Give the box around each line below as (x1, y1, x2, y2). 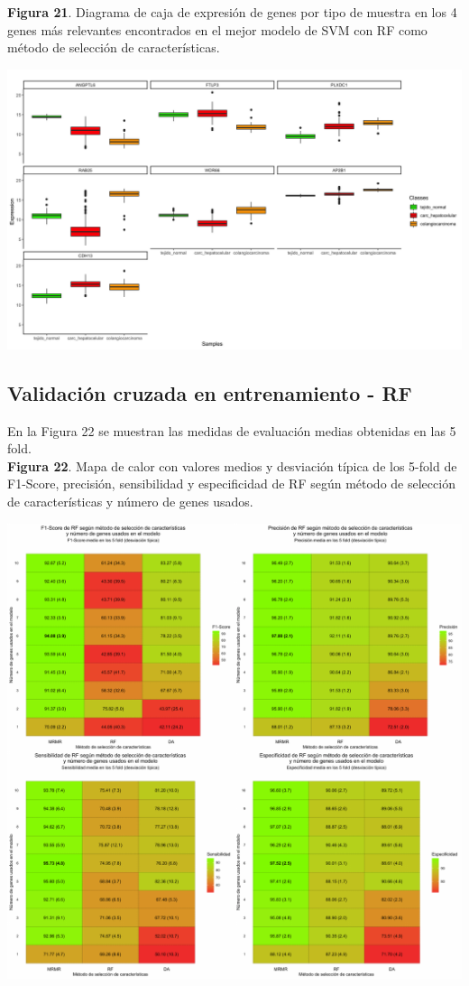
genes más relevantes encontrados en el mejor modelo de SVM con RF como (7, 20, 428, 39)
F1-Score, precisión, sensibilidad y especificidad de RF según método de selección (7, 474, 455, 493)
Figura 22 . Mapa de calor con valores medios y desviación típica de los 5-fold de (7, 456, 457, 475)
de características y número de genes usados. (7, 492, 253, 511)
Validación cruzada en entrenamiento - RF (7, 378, 412, 406)
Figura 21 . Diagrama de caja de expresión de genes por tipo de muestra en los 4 (7, 3, 457, 21)
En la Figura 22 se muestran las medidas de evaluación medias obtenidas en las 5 (7, 421, 456, 440)
